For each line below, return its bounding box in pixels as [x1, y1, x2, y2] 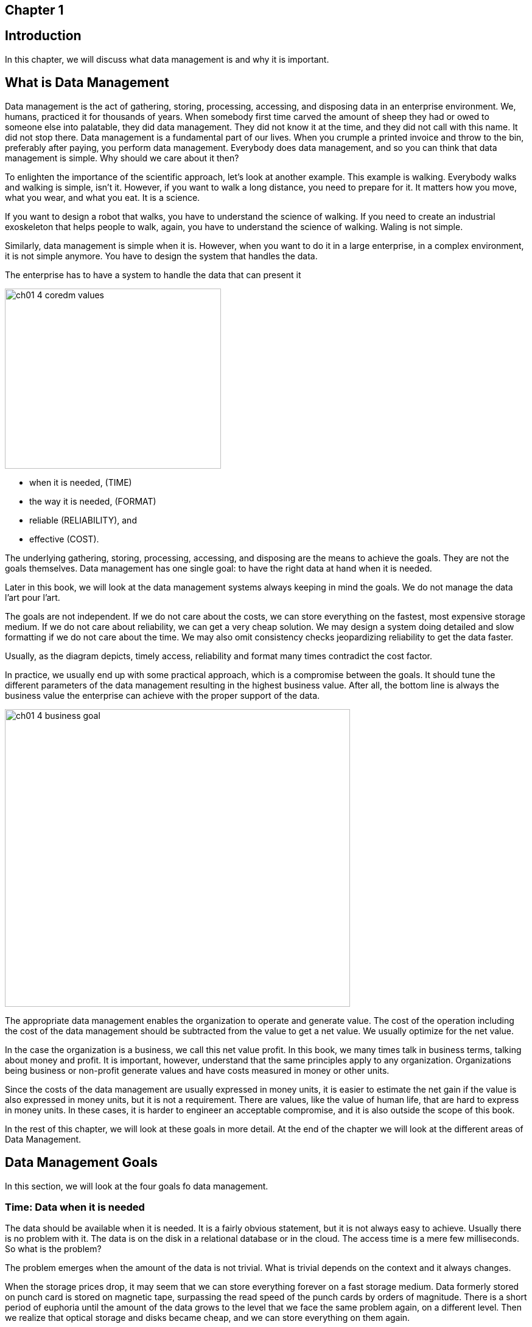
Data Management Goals [5, 1155, 158, 1171]
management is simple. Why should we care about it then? [5, 152, 239, 163]
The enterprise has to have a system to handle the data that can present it [5, 269, 301, 280]
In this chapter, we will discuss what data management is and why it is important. [5, 54, 329, 65]
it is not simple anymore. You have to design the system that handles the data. [5, 250, 318, 261]
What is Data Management [5, 75, 169, 91]
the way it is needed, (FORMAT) [29, 495, 156, 506]
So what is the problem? [5, 1244, 102, 1255]
